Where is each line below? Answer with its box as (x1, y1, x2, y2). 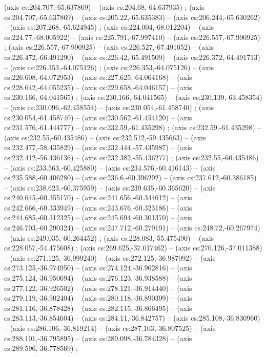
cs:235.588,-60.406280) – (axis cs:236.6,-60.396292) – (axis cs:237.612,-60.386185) (4, 172, 257, 183)
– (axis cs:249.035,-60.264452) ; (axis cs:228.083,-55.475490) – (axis (4, 232, 214, 243)
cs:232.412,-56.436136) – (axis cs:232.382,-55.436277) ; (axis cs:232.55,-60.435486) (4, 152, 259, 162)
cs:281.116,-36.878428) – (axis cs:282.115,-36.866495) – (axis (4, 302, 192, 313)
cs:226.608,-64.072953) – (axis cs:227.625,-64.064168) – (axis (4, 72, 192, 82)
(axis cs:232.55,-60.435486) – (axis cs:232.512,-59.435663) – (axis (4, 132, 206, 142)
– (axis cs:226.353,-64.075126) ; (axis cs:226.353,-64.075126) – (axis (4, 61, 214, 72)
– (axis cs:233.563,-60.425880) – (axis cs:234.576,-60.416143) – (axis (4, 162, 216, 173)
